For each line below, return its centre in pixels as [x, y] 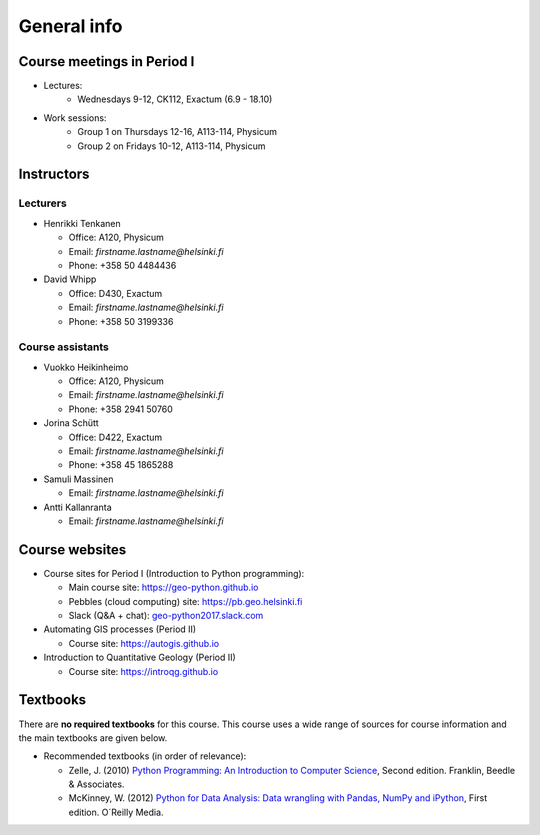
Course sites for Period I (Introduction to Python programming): [174, 573]
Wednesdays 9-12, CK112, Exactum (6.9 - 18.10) [175, 99]
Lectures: [63, 86]
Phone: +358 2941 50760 [121, 409]
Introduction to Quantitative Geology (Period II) [140, 657]
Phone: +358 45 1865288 [121, 465]
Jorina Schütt [71, 423]
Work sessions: [75, 117]
